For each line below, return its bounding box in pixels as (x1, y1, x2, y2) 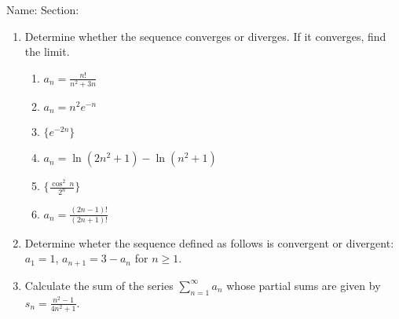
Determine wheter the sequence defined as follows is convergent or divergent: (24, 234, 394, 251)
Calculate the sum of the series (24, 277, 174, 293)
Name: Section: (6, 2, 79, 17)
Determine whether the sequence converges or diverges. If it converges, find (24, 27, 386, 44)
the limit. (24, 43, 70, 60)
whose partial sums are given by (226, 277, 381, 293)
